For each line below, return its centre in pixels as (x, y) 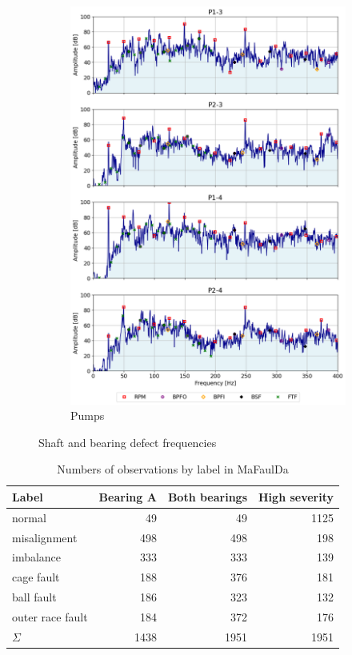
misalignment (45, 537)
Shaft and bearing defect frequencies (128, 442)
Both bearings (208, 496)
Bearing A (128, 496)
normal (29, 517)
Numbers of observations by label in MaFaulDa (173, 469)
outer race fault (50, 616)
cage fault (36, 577)
